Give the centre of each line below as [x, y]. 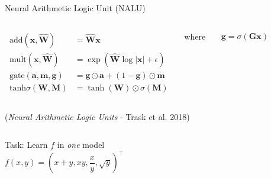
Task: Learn [26, 145]
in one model [81, 145]
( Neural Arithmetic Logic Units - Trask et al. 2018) [97, 116]
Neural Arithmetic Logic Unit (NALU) [75, 8]
